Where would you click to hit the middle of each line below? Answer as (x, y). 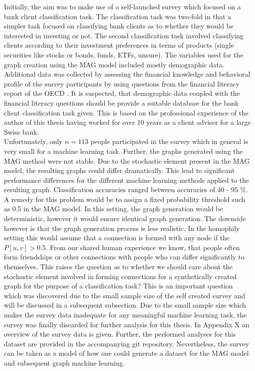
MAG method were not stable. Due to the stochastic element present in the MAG (127, 160)
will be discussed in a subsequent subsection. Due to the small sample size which (125, 305)
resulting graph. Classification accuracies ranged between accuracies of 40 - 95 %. (126, 189)
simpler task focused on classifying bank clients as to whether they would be (119, 26)
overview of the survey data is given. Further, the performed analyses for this (120, 334)
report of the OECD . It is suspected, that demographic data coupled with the (122, 93)
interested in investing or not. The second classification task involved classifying (124, 35)
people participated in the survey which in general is (169, 141)
